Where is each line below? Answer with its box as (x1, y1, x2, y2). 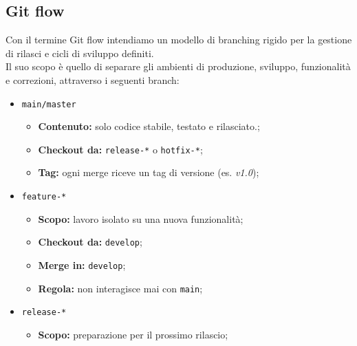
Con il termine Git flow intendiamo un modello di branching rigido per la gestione (6, 32, 352, 47)
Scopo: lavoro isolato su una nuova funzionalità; (38, 211, 244, 226)
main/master (21, 99, 76, 109)
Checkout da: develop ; (38, 235, 142, 249)
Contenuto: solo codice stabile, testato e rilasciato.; (38, 119, 260, 133)
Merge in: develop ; (38, 257, 126, 272)
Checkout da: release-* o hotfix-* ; (38, 142, 203, 156)
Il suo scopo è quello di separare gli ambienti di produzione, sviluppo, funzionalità (6, 59, 351, 74)
